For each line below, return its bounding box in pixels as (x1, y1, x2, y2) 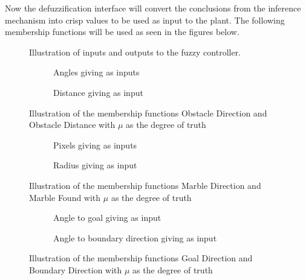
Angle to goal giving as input (53, 211, 161, 224)
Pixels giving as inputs (53, 138, 137, 151)
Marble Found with (29, 191, 101, 203)
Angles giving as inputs (53, 66, 140, 78)
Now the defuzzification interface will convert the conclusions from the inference (5, 2, 301, 14)
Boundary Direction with (29, 263, 122, 276)
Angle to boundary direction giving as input (53, 231, 217, 244)
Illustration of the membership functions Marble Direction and (29, 179, 261, 191)
